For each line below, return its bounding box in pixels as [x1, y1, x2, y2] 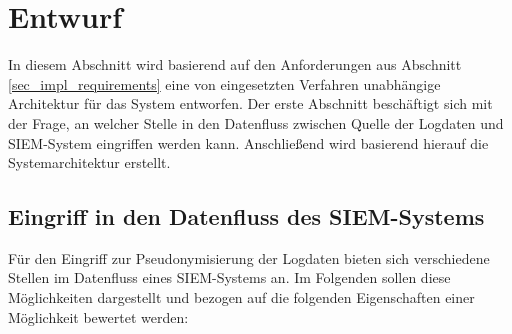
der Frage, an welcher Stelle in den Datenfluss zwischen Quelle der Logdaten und [8, 112, 504, 133]
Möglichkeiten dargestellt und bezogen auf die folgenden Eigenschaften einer [8, 287, 475, 308]
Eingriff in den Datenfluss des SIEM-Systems [8, 201, 485, 232]
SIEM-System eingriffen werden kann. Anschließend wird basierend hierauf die [8, 132, 489, 153]
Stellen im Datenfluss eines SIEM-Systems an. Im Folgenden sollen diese [8, 267, 451, 288]
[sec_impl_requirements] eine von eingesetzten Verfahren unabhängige [8, 73, 441, 94]
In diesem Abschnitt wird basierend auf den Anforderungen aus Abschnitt [8, 54, 462, 75]
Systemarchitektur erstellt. [8, 152, 171, 173]
